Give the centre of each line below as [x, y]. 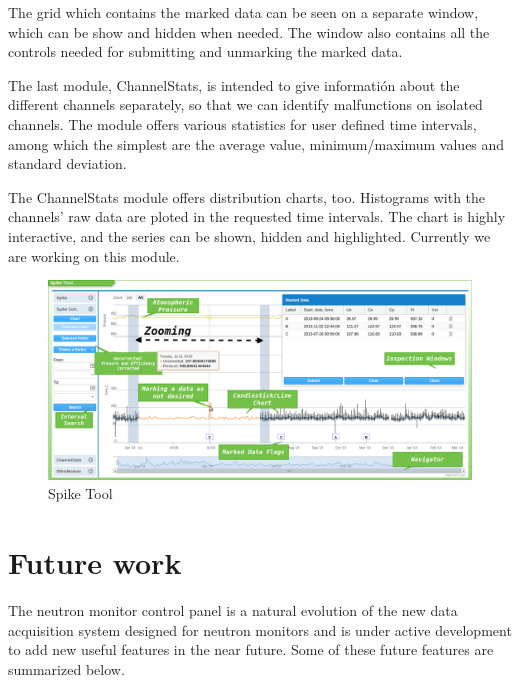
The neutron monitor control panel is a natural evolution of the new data [233, 610]
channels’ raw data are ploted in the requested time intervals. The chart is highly [257, 216]
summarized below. [66, 668]
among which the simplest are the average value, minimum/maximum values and [256, 143]
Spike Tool [80, 493]
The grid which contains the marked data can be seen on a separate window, [243, 12]
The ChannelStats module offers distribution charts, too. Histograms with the [247, 196]
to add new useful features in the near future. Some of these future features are [251, 649]
